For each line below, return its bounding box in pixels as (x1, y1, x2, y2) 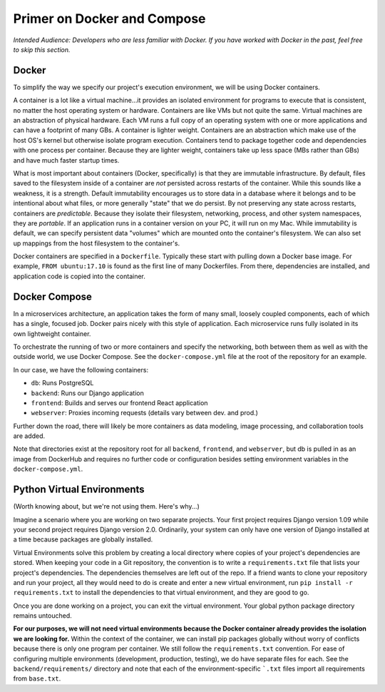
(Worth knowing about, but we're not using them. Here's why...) (13, 502, 200, 511)
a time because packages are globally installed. (13, 535, 153, 544)
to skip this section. (13, 45, 71, 54)
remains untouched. (13, 611, 73, 620)
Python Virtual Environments (13, 484, 145, 496)
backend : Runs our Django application (31, 389, 144, 397)
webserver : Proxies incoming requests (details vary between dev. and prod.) (31, 409, 258, 417)
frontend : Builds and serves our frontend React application (31, 398, 208, 407)
